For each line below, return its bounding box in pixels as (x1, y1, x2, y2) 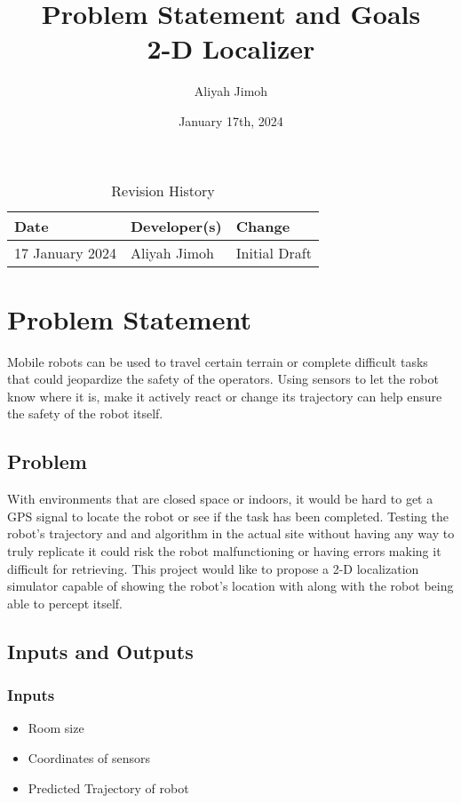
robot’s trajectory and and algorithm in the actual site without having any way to (7, 524, 455, 543)
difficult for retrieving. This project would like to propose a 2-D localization (7, 559, 419, 577)
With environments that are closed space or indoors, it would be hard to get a (7, 489, 433, 508)
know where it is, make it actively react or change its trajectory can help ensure (7, 386, 442, 405)
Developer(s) (130, 215, 222, 236)
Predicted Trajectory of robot (28, 778, 189, 797)
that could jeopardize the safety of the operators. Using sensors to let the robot (7, 370, 439, 388)
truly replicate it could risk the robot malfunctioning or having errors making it (7, 541, 441, 560)
